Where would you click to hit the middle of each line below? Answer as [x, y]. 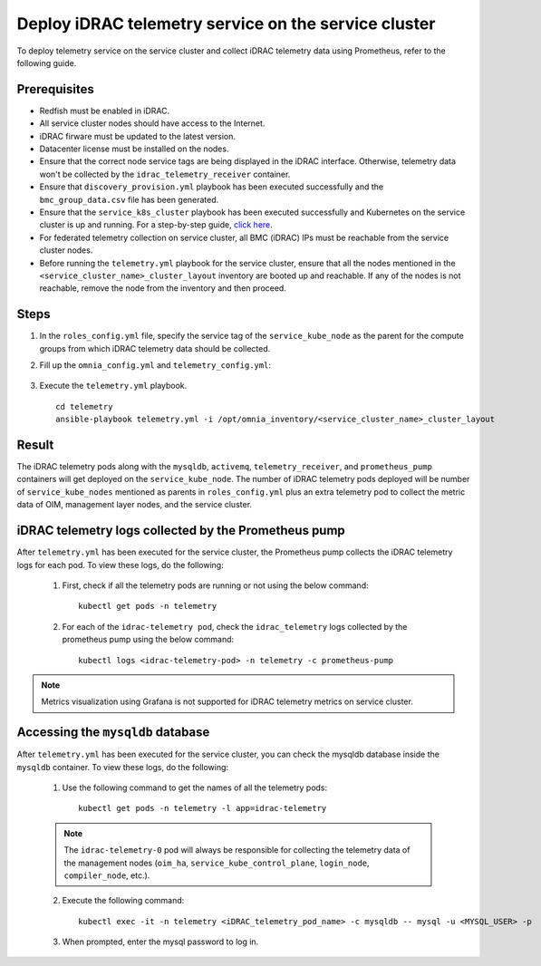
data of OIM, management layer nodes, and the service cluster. [135, 505]
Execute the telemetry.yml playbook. [113, 386]
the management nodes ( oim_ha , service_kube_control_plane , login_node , [217, 863]
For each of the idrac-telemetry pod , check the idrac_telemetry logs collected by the [235, 626]
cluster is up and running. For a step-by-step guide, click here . [156, 225]
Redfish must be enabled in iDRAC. [105, 111]
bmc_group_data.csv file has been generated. [129, 199]
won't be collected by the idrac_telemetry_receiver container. [165, 174]
